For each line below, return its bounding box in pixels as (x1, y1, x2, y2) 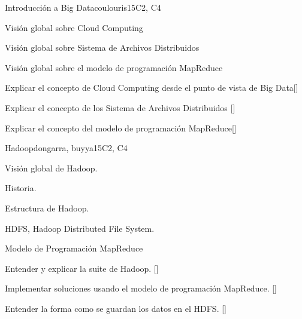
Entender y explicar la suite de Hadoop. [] (5, 262, 159, 274)
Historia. (5, 182, 37, 194)
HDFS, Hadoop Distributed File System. (5, 222, 155, 234)
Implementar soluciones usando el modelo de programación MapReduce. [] (5, 282, 277, 295)
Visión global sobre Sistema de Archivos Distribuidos (5, 41, 200, 54)
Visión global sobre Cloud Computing (5, 21, 143, 33)
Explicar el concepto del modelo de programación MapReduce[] (5, 121, 237, 134)
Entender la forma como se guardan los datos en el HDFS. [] (5, 302, 226, 314)
